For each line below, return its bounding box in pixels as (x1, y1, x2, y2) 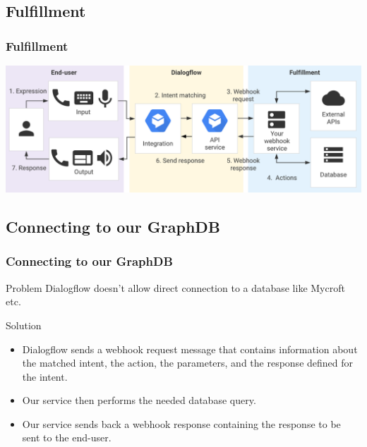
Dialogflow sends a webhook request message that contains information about (22, 341, 358, 356)
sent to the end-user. (22, 430, 112, 445)
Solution (6, 317, 42, 332)
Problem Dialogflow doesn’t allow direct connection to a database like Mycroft (6, 280, 345, 295)
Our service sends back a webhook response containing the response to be (22, 416, 341, 431)
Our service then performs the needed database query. (22, 393, 256, 408)
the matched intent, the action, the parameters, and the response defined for (22, 355, 354, 370)
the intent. (22, 369, 68, 384)
